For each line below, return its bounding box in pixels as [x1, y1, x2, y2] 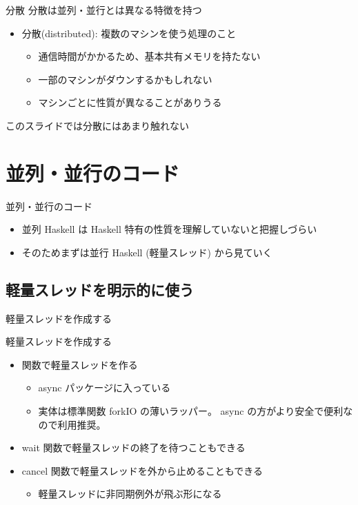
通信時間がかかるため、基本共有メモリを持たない [38, 49, 261, 63]
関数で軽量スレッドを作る [21, 357, 138, 371]
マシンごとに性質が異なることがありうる [38, 95, 222, 110]
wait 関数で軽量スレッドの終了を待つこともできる [21, 440, 246, 455]
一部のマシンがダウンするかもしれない [38, 72, 212, 86]
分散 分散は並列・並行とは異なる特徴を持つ [6, 3, 202, 17]
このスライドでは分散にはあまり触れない [6, 118, 189, 132]
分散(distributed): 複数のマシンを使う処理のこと [21, 25, 237, 40]
